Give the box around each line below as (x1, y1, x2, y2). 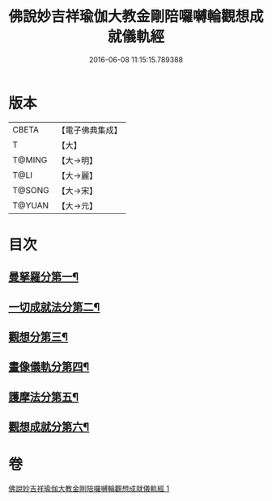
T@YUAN (12, 200, 49, 211)
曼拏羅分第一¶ (8, 270, 79, 284)
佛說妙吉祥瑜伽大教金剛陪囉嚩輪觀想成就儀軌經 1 (8, 484, 170, 494)
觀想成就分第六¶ (8, 420, 90, 434)
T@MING (12, 154, 48, 166)
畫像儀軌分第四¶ (8, 360, 90, 374)
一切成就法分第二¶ (8, 300, 100, 314)
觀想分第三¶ (8, 330, 69, 344)
